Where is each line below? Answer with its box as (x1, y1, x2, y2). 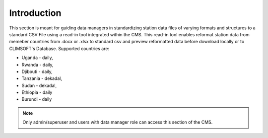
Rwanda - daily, (21, 62, 54, 68)
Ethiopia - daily (21, 89, 53, 95)
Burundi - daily (21, 96, 52, 102)
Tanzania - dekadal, (21, 75, 62, 81)
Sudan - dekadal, (21, 82, 57, 88)
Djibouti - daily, (21, 69, 53, 74)
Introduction (9, 7, 62, 18)
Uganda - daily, (21, 55, 53, 61)
